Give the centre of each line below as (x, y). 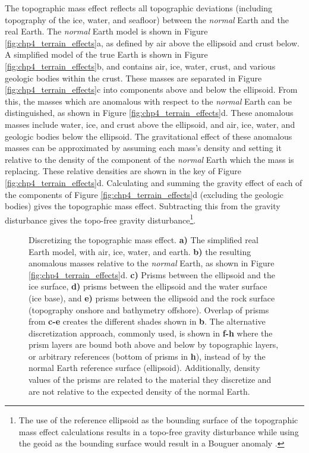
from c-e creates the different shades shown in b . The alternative (147, 321)
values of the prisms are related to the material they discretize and (150, 380)
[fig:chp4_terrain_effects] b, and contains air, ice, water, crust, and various (140, 66)
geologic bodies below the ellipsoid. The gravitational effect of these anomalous (149, 136)
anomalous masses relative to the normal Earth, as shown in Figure (152, 263)
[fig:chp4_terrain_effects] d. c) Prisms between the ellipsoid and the (152, 274)
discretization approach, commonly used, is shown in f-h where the (151, 333)
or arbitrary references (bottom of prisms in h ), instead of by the (147, 356)
